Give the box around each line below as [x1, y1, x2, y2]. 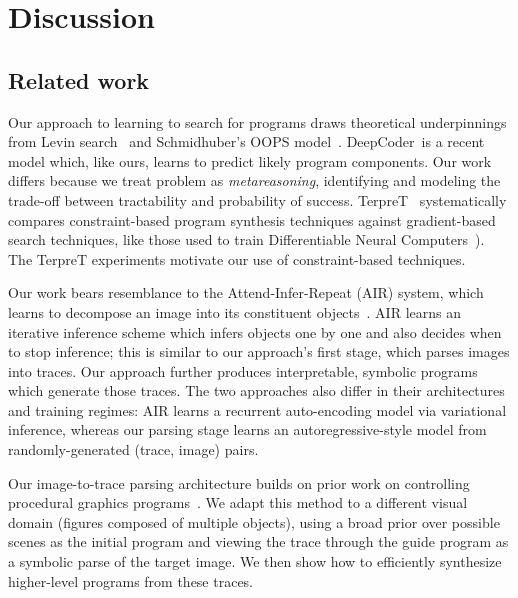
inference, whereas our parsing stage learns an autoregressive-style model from [8, 419, 487, 440]
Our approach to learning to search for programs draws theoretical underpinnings [8, 111, 507, 132]
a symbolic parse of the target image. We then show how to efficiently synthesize [8, 551, 502, 572]
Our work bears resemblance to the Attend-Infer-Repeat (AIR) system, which [8, 282, 484, 303]
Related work [8, 64, 150, 95]
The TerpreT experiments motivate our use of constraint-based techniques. [8, 248, 466, 269]
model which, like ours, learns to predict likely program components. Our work [8, 150, 492, 171]
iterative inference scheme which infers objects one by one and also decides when [8, 321, 502, 342]
